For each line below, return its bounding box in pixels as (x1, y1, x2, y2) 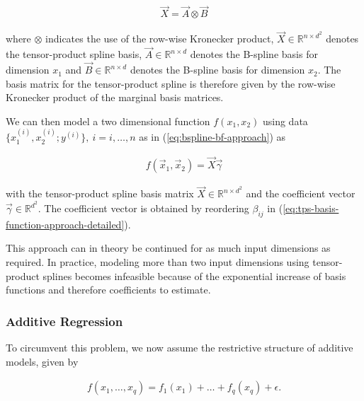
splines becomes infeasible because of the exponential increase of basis (42, 268, 346, 283)
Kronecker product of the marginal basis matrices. (6, 90, 224, 105)
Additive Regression (6, 312, 123, 330)
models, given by (6, 354, 79, 368)
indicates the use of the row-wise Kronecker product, (45, 31, 274, 46)
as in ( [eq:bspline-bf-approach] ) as (139, 129, 285, 144)
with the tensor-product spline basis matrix (6, 186, 194, 201)
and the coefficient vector (246, 186, 356, 201)
